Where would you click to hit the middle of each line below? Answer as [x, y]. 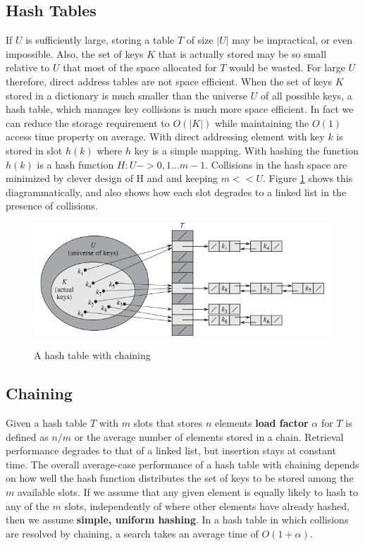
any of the [27, 505]
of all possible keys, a [306, 95]
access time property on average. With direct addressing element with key [165, 136]
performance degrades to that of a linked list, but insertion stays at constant [171, 450]
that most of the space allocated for [140, 67]
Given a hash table [47, 423]
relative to [28, 67]
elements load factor [261, 423]
